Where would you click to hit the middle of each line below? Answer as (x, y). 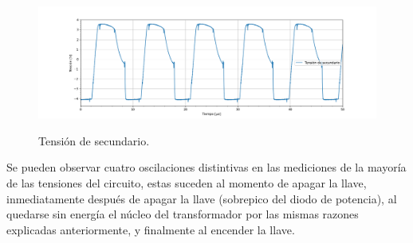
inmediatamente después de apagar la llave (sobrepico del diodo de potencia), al (202, 198)
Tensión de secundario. (94, 140)
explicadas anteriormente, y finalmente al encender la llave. (151, 229)
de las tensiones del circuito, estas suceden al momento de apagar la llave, (187, 182)
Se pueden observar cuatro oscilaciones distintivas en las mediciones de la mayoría (206, 167)
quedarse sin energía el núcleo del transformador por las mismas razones (183, 214)
